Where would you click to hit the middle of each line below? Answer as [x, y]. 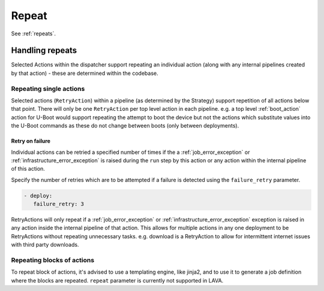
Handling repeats [44, 51]
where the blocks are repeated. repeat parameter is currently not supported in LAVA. [117, 280]
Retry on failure [31, 141]
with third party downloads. [45, 245]
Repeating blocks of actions [53, 260]
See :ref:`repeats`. [34, 34]
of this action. [28, 169]
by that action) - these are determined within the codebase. [85, 73]
